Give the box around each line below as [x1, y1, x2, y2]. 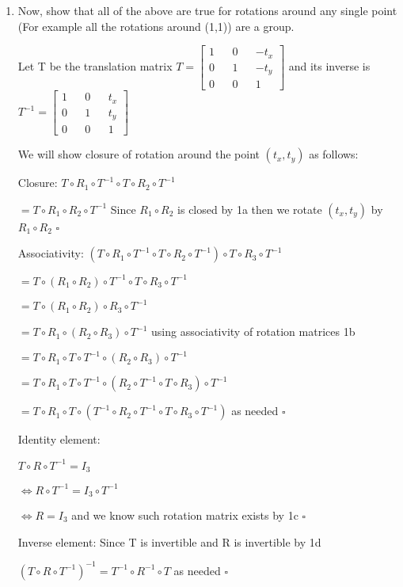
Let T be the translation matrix [17, 58, 173, 74]
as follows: [309, 146, 359, 162]
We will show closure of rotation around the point [17, 146, 260, 162]
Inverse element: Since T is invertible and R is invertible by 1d [17, 533, 321, 550]
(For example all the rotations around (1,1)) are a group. [17, 17, 295, 34]
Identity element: [17, 431, 101, 448]
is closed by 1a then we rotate [177, 200, 322, 217]
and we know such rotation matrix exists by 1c [71, 506, 298, 523]
